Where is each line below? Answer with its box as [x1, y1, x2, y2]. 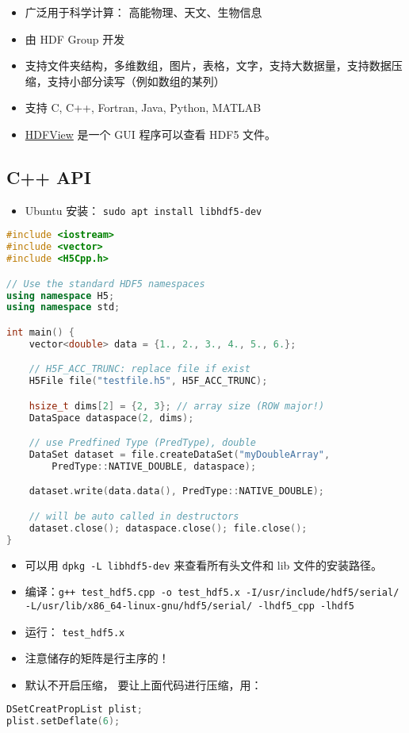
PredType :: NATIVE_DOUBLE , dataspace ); [52, 460, 257, 472]
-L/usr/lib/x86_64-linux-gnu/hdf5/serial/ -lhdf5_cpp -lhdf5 [25, 600, 355, 612]
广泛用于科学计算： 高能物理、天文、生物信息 [25, 4, 262, 20]
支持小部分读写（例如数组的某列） [47, 72, 225, 89]
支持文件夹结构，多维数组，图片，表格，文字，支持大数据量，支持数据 [25, 57, 392, 74]
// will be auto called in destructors [29, 511, 239, 523]
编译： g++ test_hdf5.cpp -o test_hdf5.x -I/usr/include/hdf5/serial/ [25, 583, 399, 600]
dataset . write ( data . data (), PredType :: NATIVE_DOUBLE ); [29, 485, 324, 497]
